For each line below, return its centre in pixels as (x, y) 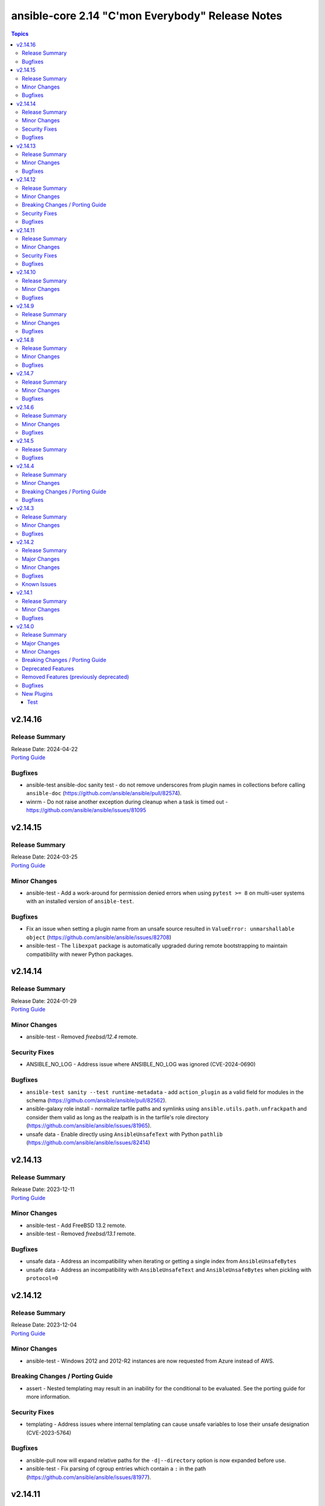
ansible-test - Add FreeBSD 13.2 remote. (76, 1225)
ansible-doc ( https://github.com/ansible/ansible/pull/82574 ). (104, 793)
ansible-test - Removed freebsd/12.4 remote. (82, 1037)
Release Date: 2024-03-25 (45, 857)
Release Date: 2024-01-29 (44, 1001)
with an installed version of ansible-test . (80, 901)
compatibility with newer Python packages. (80, 954)
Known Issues (39, 584)
